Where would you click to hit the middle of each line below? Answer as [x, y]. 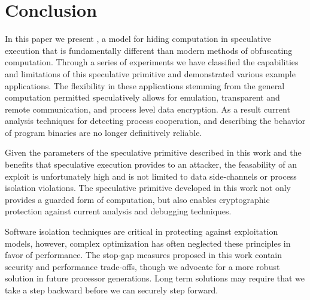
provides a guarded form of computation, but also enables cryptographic [137, 199]
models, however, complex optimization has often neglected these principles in [148, 243]
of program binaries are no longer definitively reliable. [104, 132]
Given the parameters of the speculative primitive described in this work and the [153, 152]
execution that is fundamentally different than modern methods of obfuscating [149, 50]
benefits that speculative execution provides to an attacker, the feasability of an [151, 164]
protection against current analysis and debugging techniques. [118, 211]
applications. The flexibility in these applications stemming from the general [145, 85]
